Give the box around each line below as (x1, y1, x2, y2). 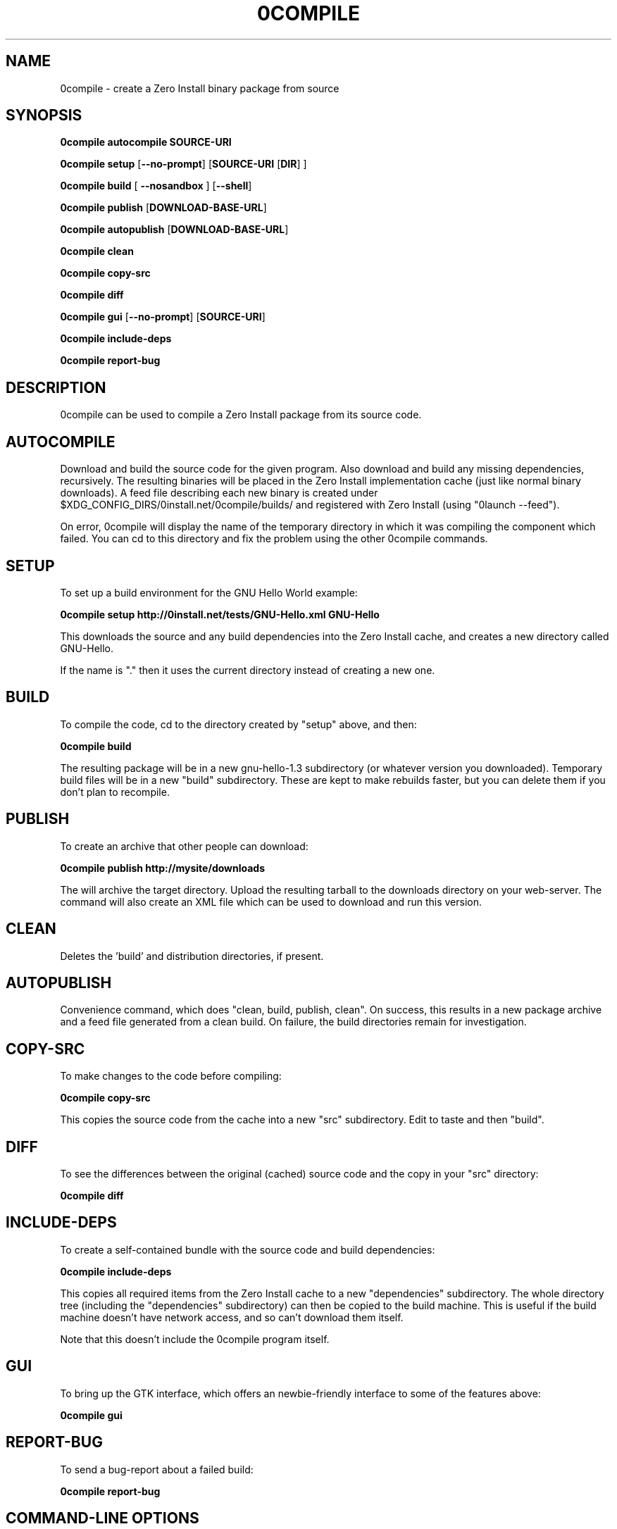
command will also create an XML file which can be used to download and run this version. (60, 895, 482, 908)
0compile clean (60, 245, 134, 258)
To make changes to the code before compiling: (60, 1070, 282, 1082)
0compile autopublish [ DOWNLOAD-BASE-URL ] (60, 223, 289, 236)
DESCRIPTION (6, 378, 106, 397)
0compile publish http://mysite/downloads (60, 861, 266, 874)
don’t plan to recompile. (60, 785, 170, 798)
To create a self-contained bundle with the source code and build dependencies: (60, 1243, 435, 1256)
